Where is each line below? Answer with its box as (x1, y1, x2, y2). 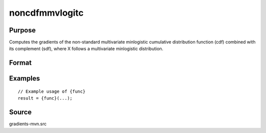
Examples (9, 74, 40, 83)
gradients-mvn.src (9, 121, 47, 127)
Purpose (9, 26, 36, 34)
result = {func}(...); (18, 96, 73, 101)
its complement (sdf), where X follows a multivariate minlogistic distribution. (9, 46, 164, 52)
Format (9, 59, 32, 67)
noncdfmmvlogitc (9, 7, 84, 18)
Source (9, 108, 32, 116)
